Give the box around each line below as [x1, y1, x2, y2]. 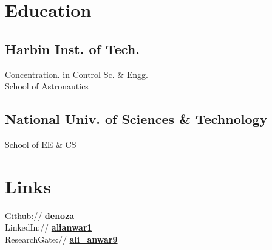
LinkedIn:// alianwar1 [5, 221, 92, 234]
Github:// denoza [5, 209, 75, 221]
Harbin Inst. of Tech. [5, 39, 140, 58]
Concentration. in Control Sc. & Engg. [5, 68, 148, 80]
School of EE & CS [5, 137, 76, 150]
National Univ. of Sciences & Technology [5, 109, 268, 128]
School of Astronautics [5, 80, 89, 92]
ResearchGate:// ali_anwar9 [5, 232, 118, 245]
